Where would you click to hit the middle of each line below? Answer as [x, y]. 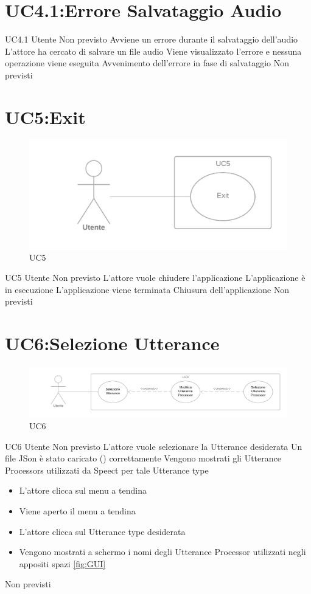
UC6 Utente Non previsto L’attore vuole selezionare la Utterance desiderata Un [154, 446]
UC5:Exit [45, 116]
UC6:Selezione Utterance [112, 343]
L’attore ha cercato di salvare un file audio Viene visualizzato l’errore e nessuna [153, 51]
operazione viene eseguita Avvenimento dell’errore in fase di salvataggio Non [147, 63]
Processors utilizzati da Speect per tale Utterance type [107, 470]
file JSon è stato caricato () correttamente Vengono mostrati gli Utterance [143, 458]
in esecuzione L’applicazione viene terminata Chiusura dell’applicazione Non [147, 289]
